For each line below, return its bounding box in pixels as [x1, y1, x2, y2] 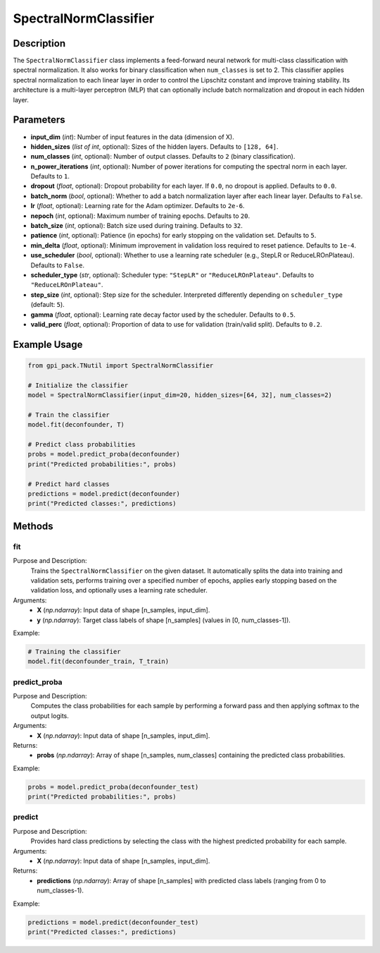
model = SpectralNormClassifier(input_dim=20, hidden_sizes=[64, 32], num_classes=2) [27, 391, 332, 399]
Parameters [13, 114, 65, 126]
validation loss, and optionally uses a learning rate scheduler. [30, 586, 208, 595]
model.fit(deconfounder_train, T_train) [27, 657, 169, 666]
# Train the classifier [27, 411, 110, 419]
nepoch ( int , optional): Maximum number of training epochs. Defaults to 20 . [30, 212, 250, 220]
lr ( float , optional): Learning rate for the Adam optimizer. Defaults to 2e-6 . [30, 202, 245, 210]
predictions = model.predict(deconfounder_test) [27, 918, 199, 926]
